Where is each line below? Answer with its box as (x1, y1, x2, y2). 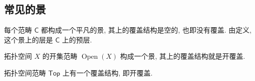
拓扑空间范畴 (4, 67, 46, 78)
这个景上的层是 (4, 34, 53, 44)
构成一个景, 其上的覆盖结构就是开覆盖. (120, 51, 246, 61)
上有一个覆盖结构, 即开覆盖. (62, 67, 153, 78)
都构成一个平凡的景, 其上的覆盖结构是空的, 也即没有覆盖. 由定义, (41, 25, 252, 35)
